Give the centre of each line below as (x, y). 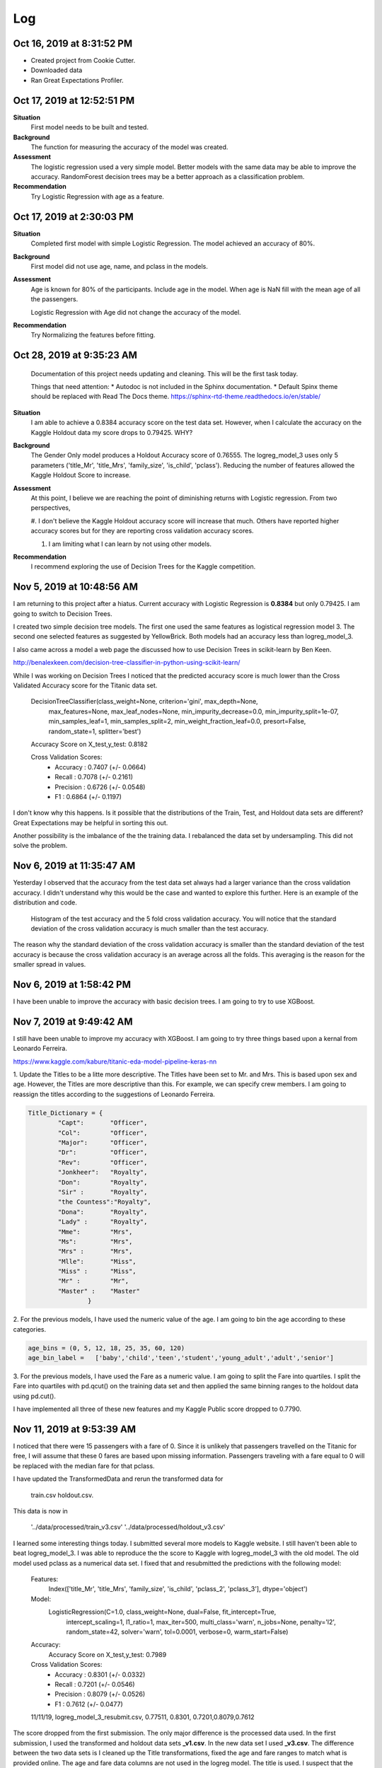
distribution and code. (45, 902)
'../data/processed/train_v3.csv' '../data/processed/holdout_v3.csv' (128, 1527)
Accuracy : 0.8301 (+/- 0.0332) (100, 1674)
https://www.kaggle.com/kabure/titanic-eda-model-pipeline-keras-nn (115, 1062)
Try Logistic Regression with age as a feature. (97, 196)
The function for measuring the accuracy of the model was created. (129, 147)
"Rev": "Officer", (103, 1162)
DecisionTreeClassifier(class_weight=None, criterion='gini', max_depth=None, (144, 702)
